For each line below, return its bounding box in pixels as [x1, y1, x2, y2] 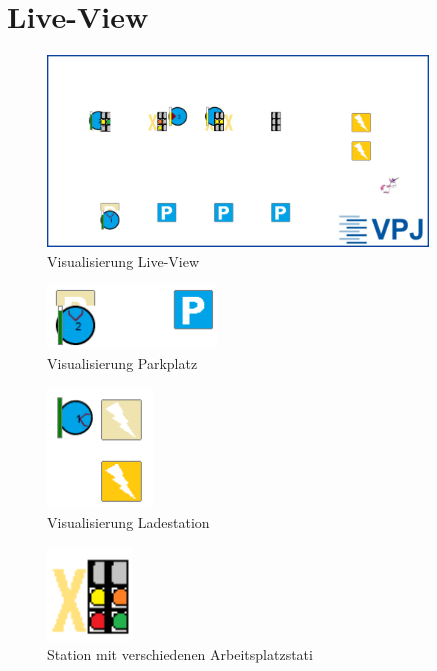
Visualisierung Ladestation [47, 512, 210, 533]
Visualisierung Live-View [47, 250, 200, 271]
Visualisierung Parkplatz [47, 352, 198, 373]
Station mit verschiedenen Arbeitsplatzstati [47, 644, 313, 665]
